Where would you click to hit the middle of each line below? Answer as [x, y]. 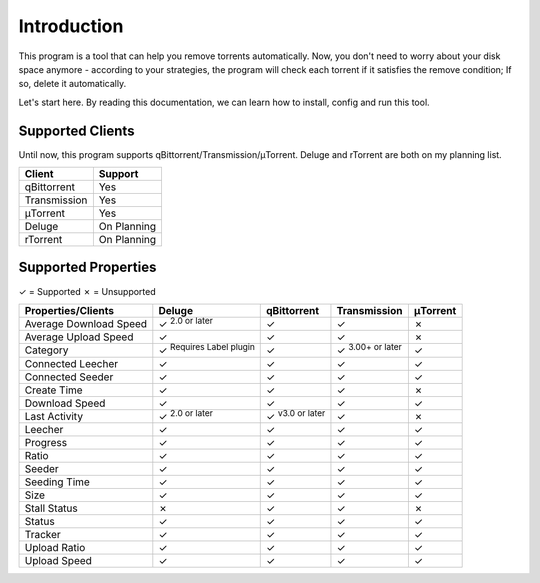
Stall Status [51, 508]
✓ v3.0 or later [296, 415]
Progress [46, 442]
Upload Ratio [55, 547]
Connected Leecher [71, 363]
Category [46, 350]
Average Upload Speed [79, 337]
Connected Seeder [69, 377]
